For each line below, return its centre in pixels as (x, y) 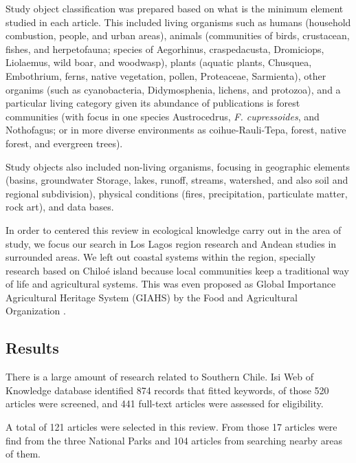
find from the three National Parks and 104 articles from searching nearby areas (174, 440)
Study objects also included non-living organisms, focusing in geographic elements (178, 166)
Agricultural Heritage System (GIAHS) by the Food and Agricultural (152, 297)
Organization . (36, 311)
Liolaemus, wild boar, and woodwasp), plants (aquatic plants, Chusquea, (159, 62)
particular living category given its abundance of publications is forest (153, 103)
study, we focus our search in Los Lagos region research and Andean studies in (171, 243)
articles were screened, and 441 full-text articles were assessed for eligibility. (165, 403)
